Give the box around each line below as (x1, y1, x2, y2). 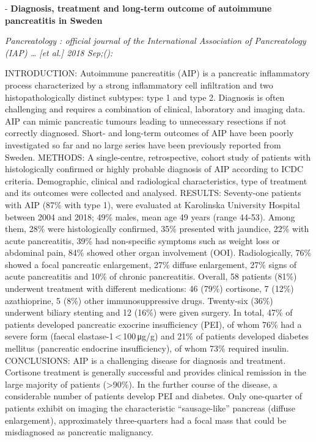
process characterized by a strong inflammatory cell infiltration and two (5, 78, 273, 91)
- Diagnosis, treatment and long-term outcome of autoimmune (5, 2, 272, 14)
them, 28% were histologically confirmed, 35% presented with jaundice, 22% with (5, 222, 309, 235)
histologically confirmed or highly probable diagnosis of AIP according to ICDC (5, 162, 304, 175)
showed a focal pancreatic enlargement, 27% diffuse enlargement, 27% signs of (5, 258, 297, 270)
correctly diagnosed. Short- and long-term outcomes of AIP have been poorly (5, 126, 294, 139)
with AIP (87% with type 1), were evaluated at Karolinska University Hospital (5, 198, 300, 211)
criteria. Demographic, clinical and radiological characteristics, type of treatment (5, 174, 307, 187)
